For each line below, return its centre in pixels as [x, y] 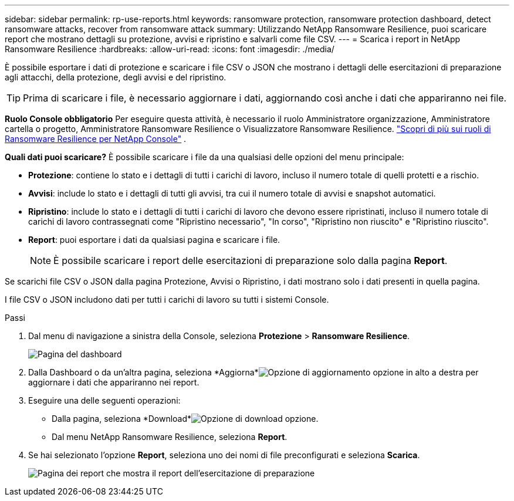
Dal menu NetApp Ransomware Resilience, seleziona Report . [170, 437]
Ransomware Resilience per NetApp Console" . [96, 139]
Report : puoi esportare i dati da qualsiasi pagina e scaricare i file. [154, 240]
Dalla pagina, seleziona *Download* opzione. [185, 419]
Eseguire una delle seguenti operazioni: [104, 400]
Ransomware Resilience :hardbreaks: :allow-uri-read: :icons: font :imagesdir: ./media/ [170, 49]
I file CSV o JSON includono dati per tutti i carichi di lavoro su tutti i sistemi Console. [167, 299]
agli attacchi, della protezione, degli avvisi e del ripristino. [116, 77]
